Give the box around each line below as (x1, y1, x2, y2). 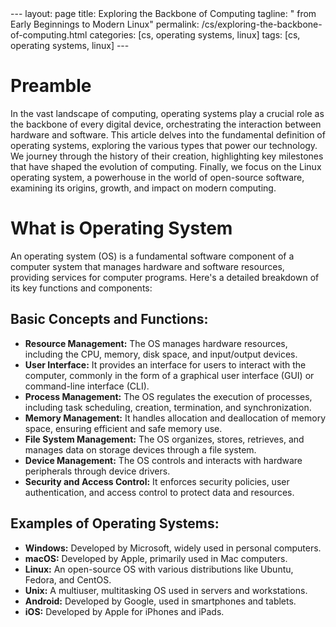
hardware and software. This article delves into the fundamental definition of (10, 128, 326, 141)
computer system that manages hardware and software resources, (10, 260, 285, 272)
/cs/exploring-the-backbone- (201, 18, 323, 30)
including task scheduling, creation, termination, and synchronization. (24, 401, 312, 413)
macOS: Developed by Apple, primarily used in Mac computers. (24, 552, 288, 564)
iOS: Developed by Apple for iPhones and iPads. (24, 605, 225, 617)
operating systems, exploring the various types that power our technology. (10, 139, 318, 151)
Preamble (10, 75, 92, 97)
